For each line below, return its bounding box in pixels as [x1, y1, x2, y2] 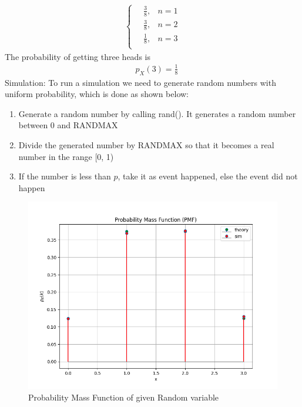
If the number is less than [18, 170, 111, 182]
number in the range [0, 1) [18, 150, 114, 162]
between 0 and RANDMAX [18, 119, 118, 131]
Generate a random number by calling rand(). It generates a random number [18, 107, 296, 119]
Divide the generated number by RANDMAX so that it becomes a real [18, 139, 274, 151]
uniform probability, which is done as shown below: [5, 88, 189, 100]
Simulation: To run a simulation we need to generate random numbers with [5, 76, 276, 88]
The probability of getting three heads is [5, 50, 150, 62]
